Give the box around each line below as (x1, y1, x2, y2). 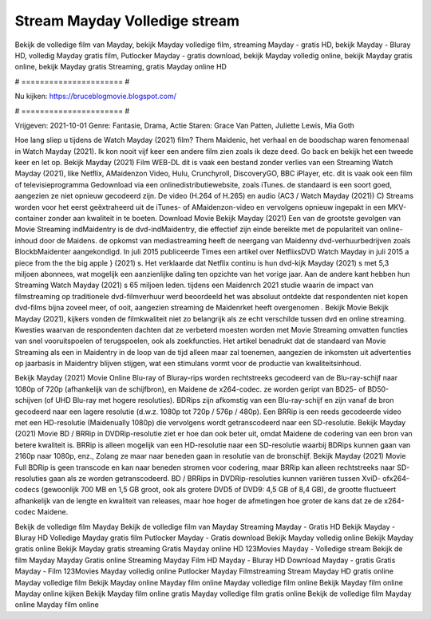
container (14, 214, 47, 223)
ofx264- (382, 474, 410, 483)
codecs (14, 485, 40, 495)
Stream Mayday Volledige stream (14, 12, 239, 30)
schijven (14, 396, 43, 405)
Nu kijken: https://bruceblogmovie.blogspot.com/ (14, 92, 177, 101)
